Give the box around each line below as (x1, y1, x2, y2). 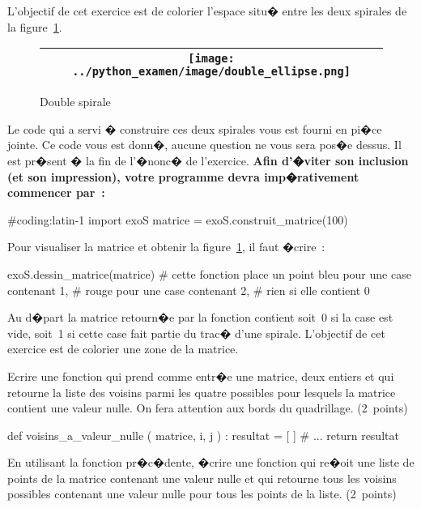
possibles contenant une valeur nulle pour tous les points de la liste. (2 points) (7, 485, 397, 502)
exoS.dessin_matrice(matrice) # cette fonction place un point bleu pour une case (7, 265, 411, 282)
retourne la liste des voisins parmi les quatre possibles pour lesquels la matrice (7, 383, 396, 400)
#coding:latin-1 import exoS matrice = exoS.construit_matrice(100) (7, 211, 348, 228)
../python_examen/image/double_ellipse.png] (72, 65, 351, 79)
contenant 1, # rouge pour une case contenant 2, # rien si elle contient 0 (7, 281, 370, 298)
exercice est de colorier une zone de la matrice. (7, 340, 239, 357)
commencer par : (7, 184, 105, 201)
